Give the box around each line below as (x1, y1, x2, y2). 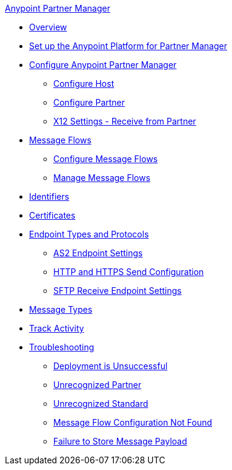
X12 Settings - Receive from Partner (53, 116, 196, 126)
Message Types (29, 304, 93, 315)
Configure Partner (53, 97, 125, 107)
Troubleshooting (29, 342, 94, 352)
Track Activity (29, 323, 84, 333)
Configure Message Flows (53, 154, 158, 164)
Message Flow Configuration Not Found (53, 417, 213, 427)
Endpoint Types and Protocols (29, 229, 149, 239)
